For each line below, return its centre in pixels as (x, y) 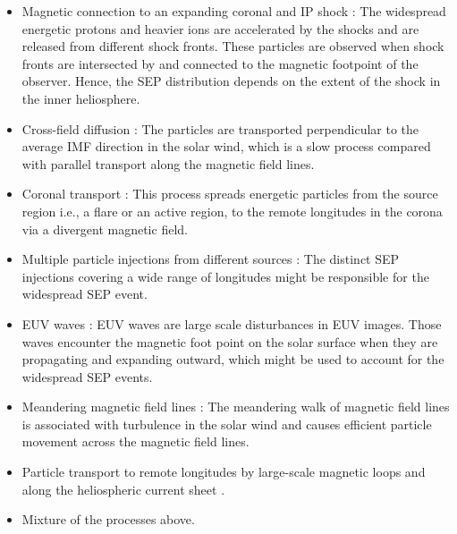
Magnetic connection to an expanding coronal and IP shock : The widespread (234, 11)
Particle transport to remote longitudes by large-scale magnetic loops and (224, 472)
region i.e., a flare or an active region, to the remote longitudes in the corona (232, 211)
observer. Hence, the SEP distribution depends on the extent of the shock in (231, 81)
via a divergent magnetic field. (105, 229)
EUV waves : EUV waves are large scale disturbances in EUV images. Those (232, 323)
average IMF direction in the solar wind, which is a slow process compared (226, 146)
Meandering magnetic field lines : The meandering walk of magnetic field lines (236, 407)
